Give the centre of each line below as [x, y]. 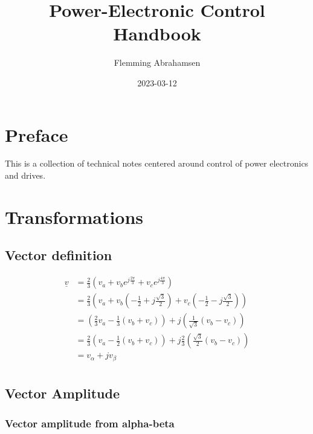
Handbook [157, 34]
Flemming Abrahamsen [157, 62]
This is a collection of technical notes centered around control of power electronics [157, 163]
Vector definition [59, 255]
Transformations [74, 216]
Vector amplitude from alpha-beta [90, 423]
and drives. [25, 175]
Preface [37, 134]
